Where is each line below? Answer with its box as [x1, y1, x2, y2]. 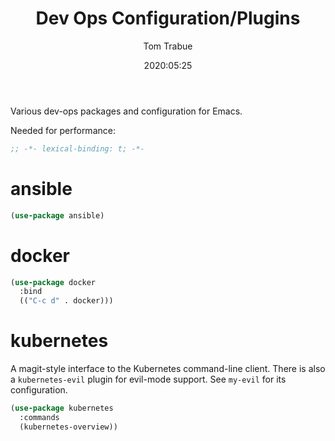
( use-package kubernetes [10, 403, 114, 414]
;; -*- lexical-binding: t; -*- [10, 143, 145, 154]
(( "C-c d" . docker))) [19, 296, 114, 306]
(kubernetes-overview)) [19, 422, 118, 432]
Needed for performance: [10, 124, 116, 136]
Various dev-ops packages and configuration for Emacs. [10, 105, 243, 117]
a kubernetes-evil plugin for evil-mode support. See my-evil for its [10, 373, 287, 386]
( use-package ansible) [10, 210, 105, 221]
